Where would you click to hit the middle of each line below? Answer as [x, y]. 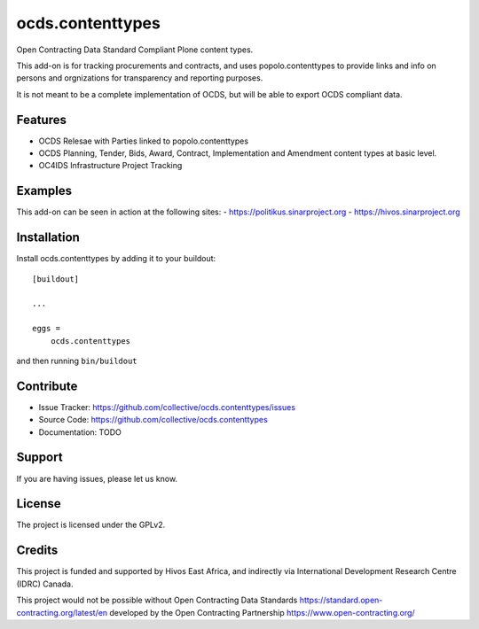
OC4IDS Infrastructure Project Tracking [110, 166]
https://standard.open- [341, 600]
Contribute [47, 386]
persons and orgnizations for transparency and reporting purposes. [140, 78]
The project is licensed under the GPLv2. [91, 525]
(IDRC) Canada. [45, 584]
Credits [37, 551]
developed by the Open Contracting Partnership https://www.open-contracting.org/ [263, 612]
